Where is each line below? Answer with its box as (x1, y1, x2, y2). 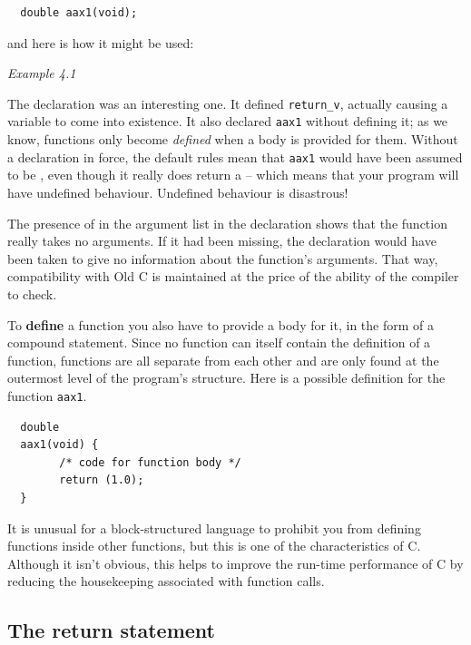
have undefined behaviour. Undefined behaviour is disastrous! (7, 182, 348, 201)
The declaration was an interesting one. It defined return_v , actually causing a (7, 93, 448, 112)
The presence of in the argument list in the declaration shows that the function (7, 213, 447, 232)
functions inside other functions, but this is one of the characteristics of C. (7, 536, 421, 555)
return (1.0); (59, 474, 144, 487)
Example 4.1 (7, 64, 76, 83)
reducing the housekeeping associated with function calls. (7, 572, 325, 591)
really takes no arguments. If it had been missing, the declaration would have (7, 231, 437, 250)
